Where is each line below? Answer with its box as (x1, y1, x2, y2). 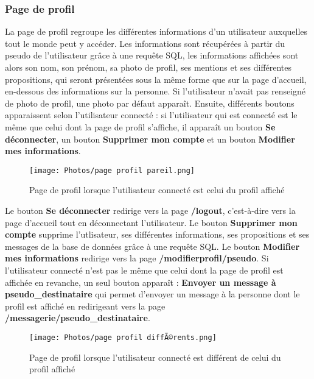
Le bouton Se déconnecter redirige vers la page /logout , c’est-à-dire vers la (5, 204, 296, 216)
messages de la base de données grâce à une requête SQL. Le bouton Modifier (5, 239, 300, 252)
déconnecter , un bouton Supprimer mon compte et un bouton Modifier (5, 132, 295, 145)
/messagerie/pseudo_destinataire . (5, 311, 150, 324)
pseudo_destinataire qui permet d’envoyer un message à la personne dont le (5, 288, 300, 300)
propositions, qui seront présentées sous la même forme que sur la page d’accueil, (5, 73, 307, 85)
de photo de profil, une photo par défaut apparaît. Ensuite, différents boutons (5, 96, 295, 109)
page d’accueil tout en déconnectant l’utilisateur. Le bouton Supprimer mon (5, 216, 298, 228)
